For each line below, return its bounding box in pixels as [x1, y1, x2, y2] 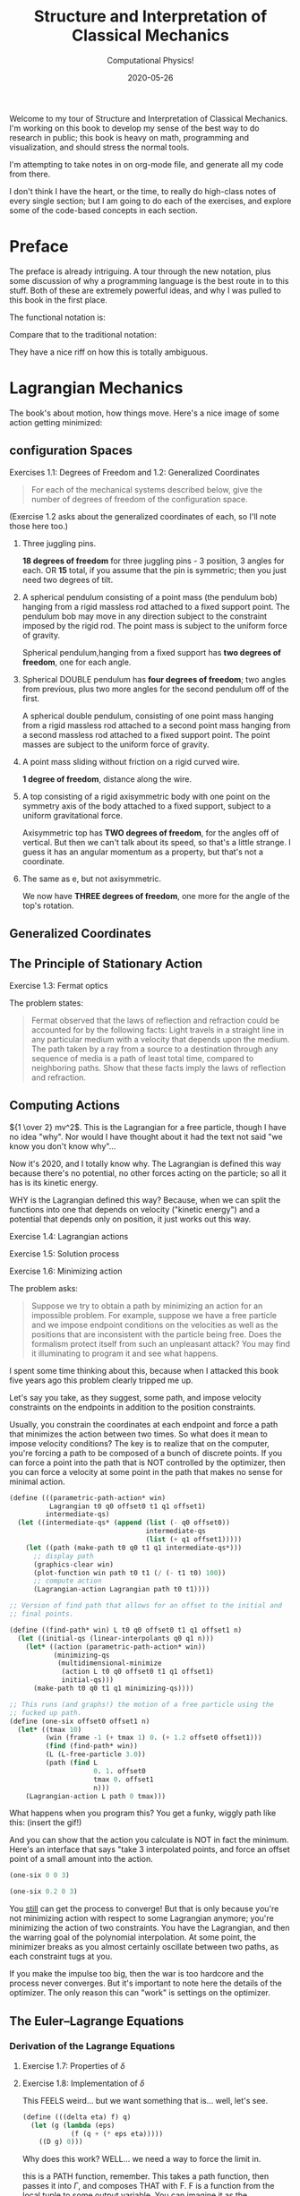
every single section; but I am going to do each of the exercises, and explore [9, 195, 292, 206]
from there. [9, 168, 51, 179]
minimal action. [9, 1476, 65, 1487]
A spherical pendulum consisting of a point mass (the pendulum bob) [21, 591, 278, 602]
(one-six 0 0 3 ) [9, 1871, 70, 1880]
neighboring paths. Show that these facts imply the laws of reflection [30, 1062, 287, 1073]
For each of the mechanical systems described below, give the [30, 484, 262, 494]
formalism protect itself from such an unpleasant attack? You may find [30, 1338, 291, 1349]
